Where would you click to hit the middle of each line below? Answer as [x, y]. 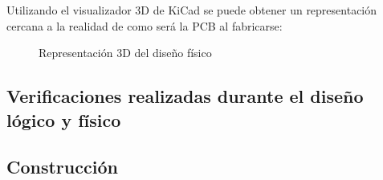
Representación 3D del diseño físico [125, 53]
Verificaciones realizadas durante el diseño [185, 96]
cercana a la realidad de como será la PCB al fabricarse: [145, 25]
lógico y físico [64, 119]
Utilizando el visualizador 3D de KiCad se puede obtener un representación [192, 10]
